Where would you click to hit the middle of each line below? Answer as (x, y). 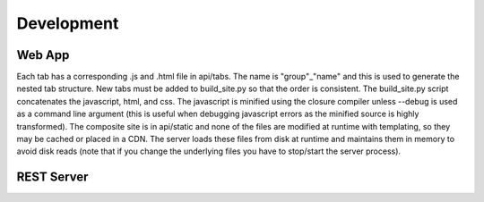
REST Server (52, 177)
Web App (43, 55)
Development (68, 23)
